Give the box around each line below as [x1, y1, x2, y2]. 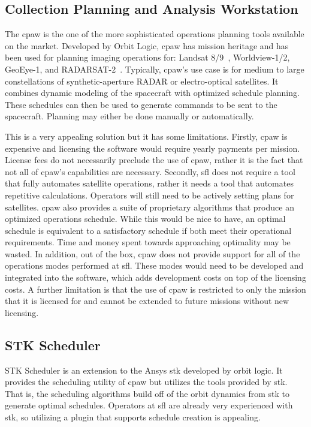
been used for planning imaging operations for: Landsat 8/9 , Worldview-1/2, [5, 51, 290, 64]
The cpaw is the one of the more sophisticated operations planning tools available [5, 28, 304, 40]
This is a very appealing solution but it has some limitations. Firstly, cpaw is [5, 130, 288, 142]
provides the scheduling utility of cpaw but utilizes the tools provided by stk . [5, 375, 288, 388]
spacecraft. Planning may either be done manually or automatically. [5, 110, 254, 122]
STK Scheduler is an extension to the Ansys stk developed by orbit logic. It [5, 363, 283, 376]
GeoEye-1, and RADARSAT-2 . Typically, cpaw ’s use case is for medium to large [5, 62, 304, 75]
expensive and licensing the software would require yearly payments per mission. [5, 142, 300, 154]
